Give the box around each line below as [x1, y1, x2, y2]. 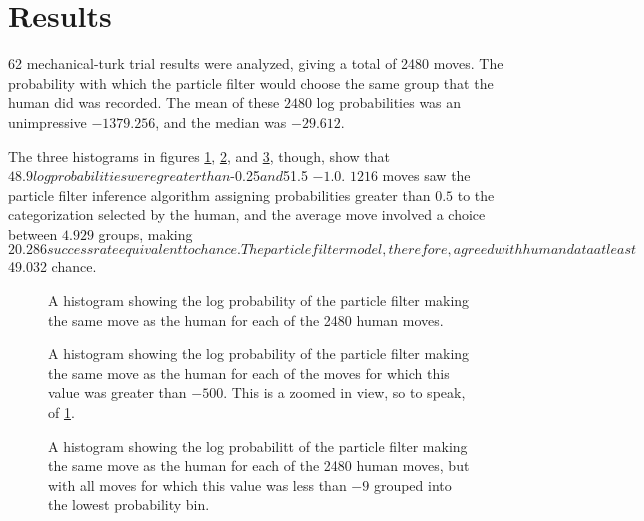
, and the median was [155, 111, 287, 132]
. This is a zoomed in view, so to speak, [223, 382, 466, 403]
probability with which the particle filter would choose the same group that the [8, 72, 494, 93]
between [8, 223, 58, 244]
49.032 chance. [8, 256, 97, 277]
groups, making [98, 223, 193, 244]
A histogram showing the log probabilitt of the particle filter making [48, 435, 468, 456]
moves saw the [382, 165, 471, 186]
